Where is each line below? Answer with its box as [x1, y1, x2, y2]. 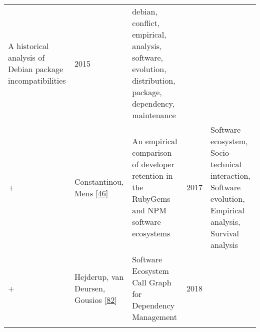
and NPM [132, 204, 166, 216]
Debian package [8, 63, 63, 75]
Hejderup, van [74, 270, 124, 282]
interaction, [210, 170, 250, 181]
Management [132, 311, 177, 322]
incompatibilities [8, 75, 66, 86]
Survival [210, 227, 239, 239]
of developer [132, 158, 174, 170]
